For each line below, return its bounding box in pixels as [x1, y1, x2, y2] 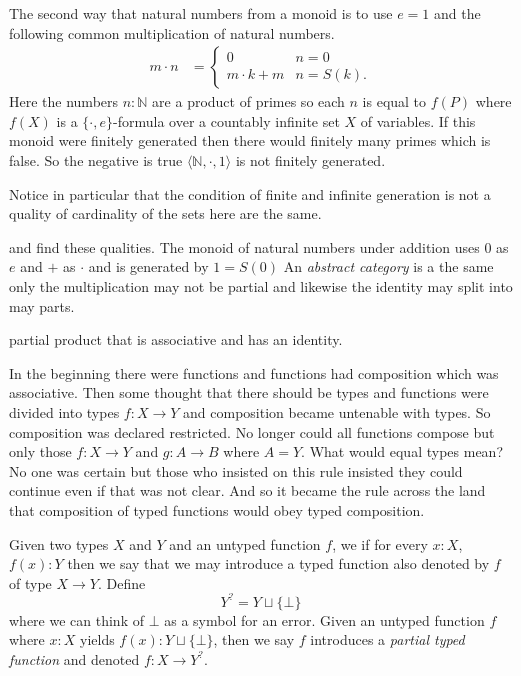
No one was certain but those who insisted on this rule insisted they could [9, 460, 463, 481]
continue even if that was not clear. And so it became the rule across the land [9, 480, 486, 501]
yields [79, 629, 115, 650]
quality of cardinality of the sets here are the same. [9, 203, 322, 224]
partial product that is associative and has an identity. [9, 329, 343, 350]
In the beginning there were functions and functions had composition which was [9, 362, 499, 383]
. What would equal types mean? [301, 441, 503, 462]
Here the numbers [9, 91, 119, 112]
